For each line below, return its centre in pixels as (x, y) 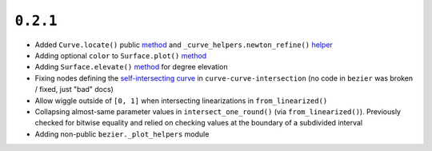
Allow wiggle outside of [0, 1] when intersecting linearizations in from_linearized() (181, 101)
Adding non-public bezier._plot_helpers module (122, 134)
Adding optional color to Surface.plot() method (121, 55)
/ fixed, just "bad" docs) (74, 89)
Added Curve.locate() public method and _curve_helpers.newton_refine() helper (184, 45)
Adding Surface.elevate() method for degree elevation (131, 67)
